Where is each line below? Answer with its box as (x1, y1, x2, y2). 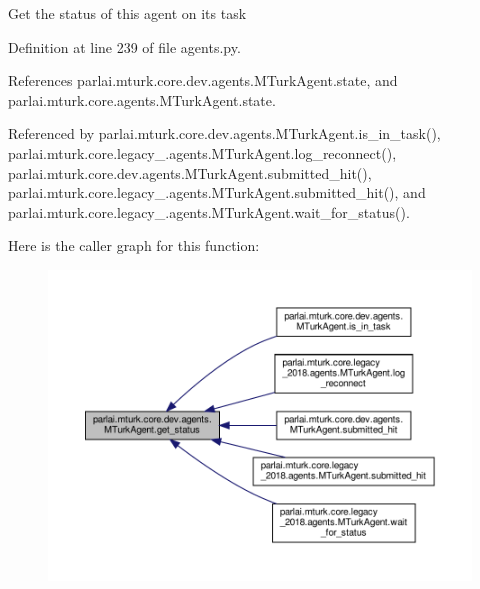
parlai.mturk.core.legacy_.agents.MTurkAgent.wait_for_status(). (8, 201, 410, 222)
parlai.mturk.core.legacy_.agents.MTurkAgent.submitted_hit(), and (8, 182, 426, 203)
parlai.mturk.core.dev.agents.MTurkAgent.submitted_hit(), (8, 162, 372, 183)
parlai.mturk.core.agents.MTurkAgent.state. (8, 89, 276, 110)
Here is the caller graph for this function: (8, 235, 260, 256)
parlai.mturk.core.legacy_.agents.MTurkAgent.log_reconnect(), (8, 142, 397, 163)
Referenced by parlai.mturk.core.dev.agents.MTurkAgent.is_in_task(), (8, 123, 441, 144)
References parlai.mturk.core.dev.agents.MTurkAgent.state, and (8, 70, 398, 91)
